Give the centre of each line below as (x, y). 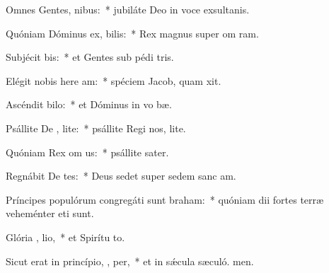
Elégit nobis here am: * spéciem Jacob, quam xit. (114, 80)
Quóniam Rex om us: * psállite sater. (87, 152)
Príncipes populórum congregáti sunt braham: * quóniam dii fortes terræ (165, 199)
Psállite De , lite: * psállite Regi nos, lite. (96, 128)
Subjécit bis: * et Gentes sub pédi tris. (90, 57)
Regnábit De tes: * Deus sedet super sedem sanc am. (121, 176)
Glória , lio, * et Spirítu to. (65, 237)
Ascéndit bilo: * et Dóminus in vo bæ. (89, 104)
